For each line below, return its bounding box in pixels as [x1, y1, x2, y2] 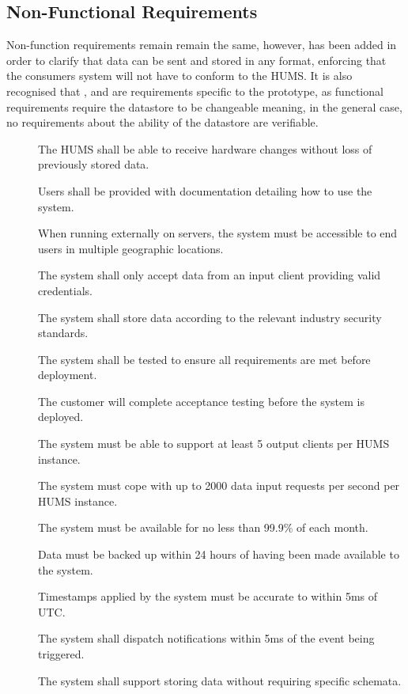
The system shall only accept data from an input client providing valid [38, 267, 381, 283]
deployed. [38, 408, 84, 425]
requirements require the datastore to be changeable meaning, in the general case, [6, 98, 402, 115]
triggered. [38, 646, 85, 662]
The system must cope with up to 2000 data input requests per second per [38, 477, 400, 494]
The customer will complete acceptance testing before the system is [38, 393, 365, 409]
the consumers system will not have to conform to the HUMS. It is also [6, 67, 353, 84]
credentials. [38, 282, 93, 298]
